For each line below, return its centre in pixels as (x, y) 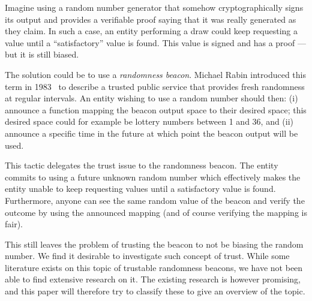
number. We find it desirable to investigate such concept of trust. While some (147, 256)
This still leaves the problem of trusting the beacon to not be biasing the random (154, 244)
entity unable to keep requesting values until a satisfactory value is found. (140, 189)
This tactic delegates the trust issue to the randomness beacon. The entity (142, 165)
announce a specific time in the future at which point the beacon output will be (151, 133)
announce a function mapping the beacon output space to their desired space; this (156, 109)
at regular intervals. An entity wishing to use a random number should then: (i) (151, 98)
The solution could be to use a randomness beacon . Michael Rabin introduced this (155, 74)
